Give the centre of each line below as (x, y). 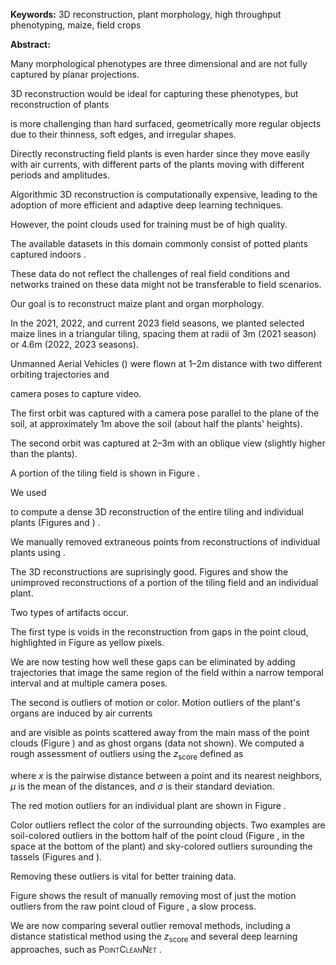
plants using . (38, 552)
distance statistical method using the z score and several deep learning (154, 937)
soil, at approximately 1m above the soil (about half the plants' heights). (156, 423)
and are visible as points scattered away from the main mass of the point (160, 732)
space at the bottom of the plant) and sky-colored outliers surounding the (161, 846)
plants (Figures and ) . (55, 522)
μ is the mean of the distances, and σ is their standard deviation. (142, 786)
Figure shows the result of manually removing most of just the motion (153, 895)
